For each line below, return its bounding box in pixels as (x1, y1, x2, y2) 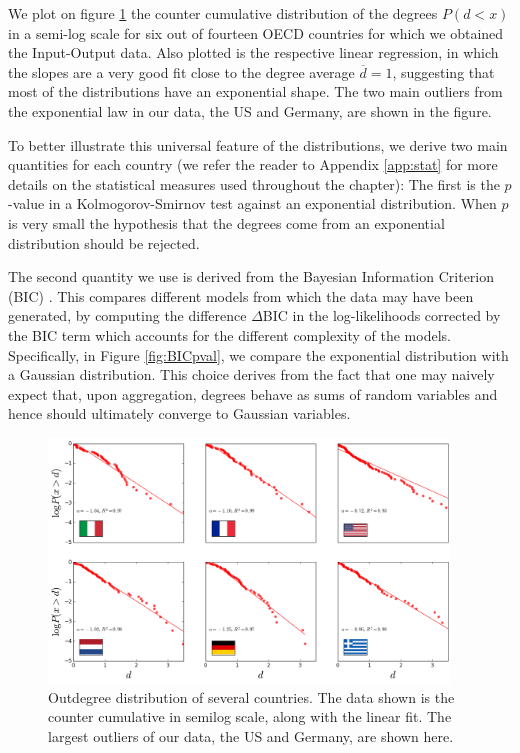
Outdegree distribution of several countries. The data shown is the (48, 686, 455, 707)
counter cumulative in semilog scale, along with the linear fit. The (48, 706, 452, 727)
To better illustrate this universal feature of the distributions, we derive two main (8, 134, 508, 155)
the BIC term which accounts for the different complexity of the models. (8, 324, 451, 345)
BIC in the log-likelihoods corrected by (262, 305, 501, 326)
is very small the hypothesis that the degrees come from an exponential (8, 212, 445, 233)
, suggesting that (392, 61, 495, 82)
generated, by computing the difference (8, 305, 247, 326)
